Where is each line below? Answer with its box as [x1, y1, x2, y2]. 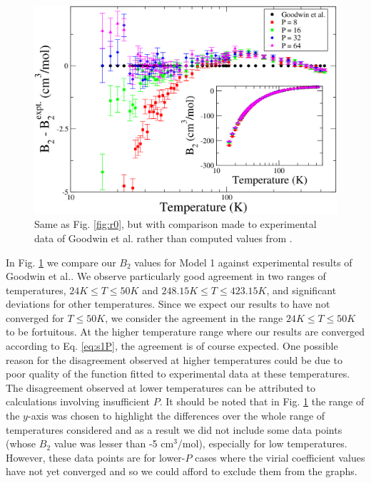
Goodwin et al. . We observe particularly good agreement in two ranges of [6, 269, 326, 284]
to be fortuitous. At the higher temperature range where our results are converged [6, 324, 365, 339]
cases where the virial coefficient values [195, 450, 365, 464]
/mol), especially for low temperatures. [177, 436, 347, 451]
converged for [6, 310, 64, 325]
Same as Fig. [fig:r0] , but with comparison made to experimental [34, 217, 317, 232]
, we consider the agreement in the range [105, 310, 283, 325]
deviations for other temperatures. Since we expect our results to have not [6, 296, 330, 311]
